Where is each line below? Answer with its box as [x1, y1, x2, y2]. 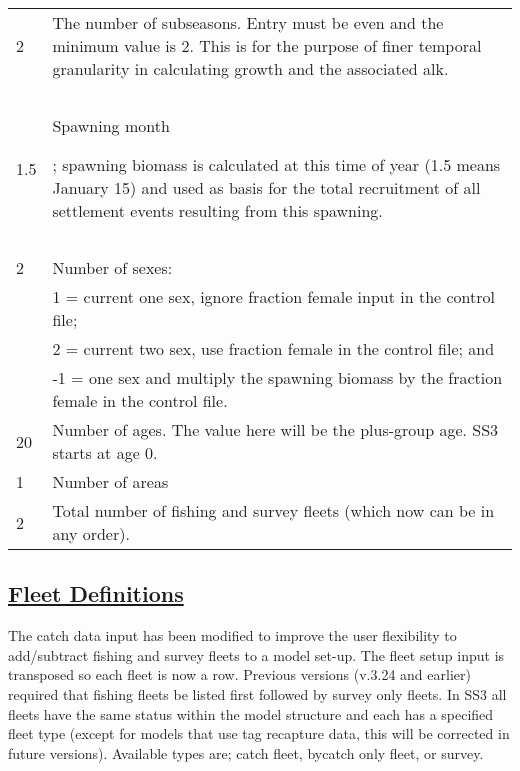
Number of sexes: [52, 256, 173, 279]
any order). [52, 522, 130, 545]
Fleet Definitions [8, 578, 184, 609]
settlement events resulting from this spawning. [52, 199, 383, 222]
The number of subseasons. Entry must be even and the [52, 11, 444, 34]
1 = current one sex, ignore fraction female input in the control [52, 285, 495, 308]
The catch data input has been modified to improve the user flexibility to [8, 625, 457, 646]
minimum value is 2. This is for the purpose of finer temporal [52, 34, 482, 57]
